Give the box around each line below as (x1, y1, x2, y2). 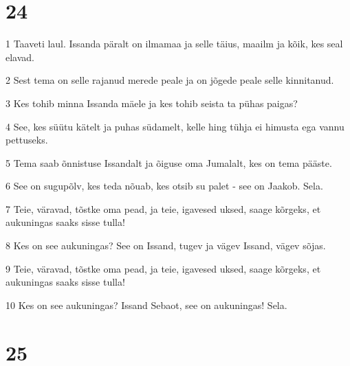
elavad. (6, 49, 34, 64)
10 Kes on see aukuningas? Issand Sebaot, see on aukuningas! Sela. (6, 297, 287, 312)
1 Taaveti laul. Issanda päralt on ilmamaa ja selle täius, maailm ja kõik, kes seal (6, 36, 343, 51)
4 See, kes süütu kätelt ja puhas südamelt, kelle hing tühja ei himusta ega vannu (6, 119, 344, 133)
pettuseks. (6, 133, 48, 147)
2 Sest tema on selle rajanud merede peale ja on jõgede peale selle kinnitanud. (6, 73, 334, 87)
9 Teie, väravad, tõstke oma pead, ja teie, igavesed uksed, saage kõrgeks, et (6, 261, 321, 275)
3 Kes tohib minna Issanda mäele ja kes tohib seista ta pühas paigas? (6, 95, 298, 110)
